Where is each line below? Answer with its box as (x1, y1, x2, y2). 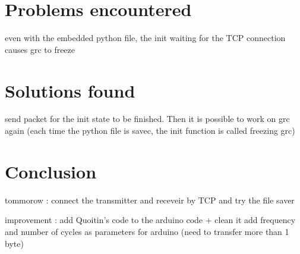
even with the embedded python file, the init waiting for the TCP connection (5, 32, 286, 44)
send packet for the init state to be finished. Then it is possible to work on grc (5, 112, 290, 125)
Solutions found (5, 78, 135, 102)
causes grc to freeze (5, 43, 75, 55)
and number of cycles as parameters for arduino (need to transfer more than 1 (5, 225, 289, 237)
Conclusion (5, 159, 97, 183)
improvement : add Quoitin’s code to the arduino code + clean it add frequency (5, 214, 296, 226)
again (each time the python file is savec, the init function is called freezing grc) (5, 124, 295, 137)
